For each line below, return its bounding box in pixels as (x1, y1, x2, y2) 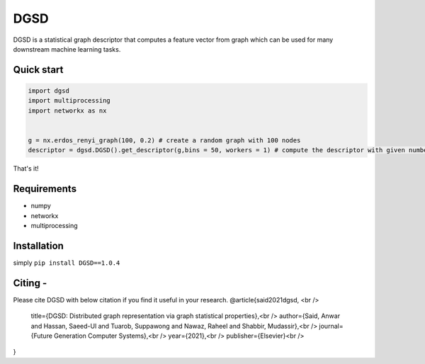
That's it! (13, 164, 39, 173)
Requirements (13, 183, 77, 195)
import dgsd (28, 86, 70, 95)
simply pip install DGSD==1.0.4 (13, 258, 120, 267)
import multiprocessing (28, 96, 111, 105)
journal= (319, 322, 344, 330)
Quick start (13, 64, 64, 76)
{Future (30, 331, 53, 340)
